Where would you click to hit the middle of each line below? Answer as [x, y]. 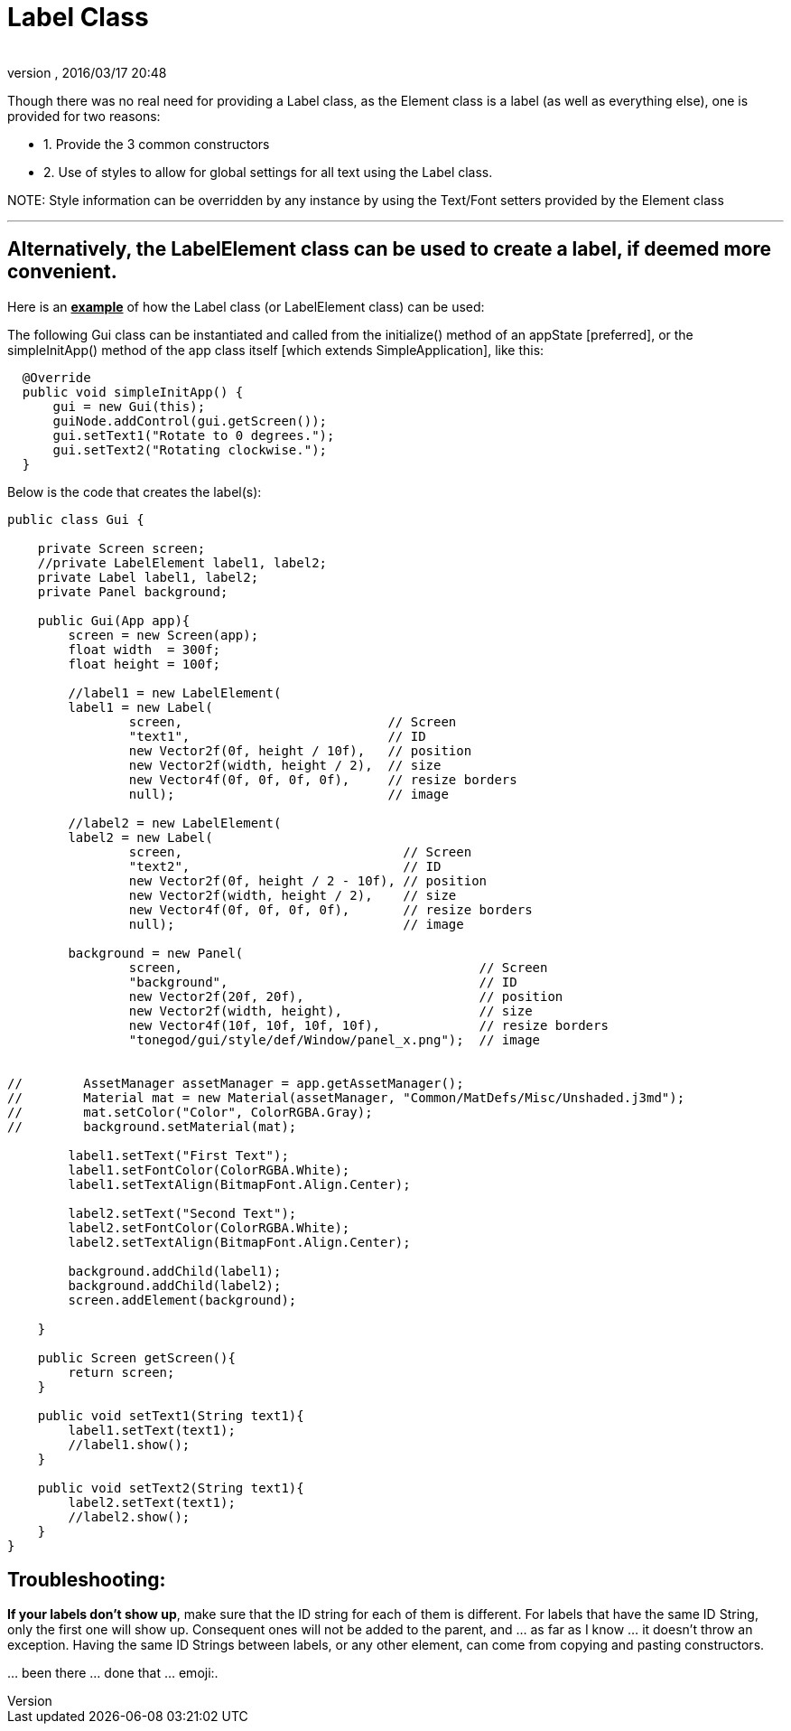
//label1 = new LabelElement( [175, 692]
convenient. [62, 272]
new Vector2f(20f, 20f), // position [346, 996]
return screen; [121, 1372]
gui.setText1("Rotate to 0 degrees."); [194, 435]
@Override [56, 377]
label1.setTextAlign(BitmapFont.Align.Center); [239, 1184]
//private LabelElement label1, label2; [182, 562]
